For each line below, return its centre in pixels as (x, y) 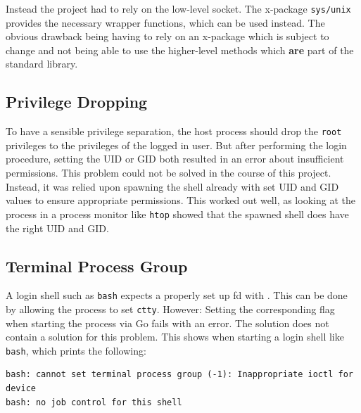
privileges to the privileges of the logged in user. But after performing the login (176, 145)
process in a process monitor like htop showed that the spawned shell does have (177, 214)
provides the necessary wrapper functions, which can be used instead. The (165, 22)
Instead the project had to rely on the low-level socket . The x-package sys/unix (178, 8)
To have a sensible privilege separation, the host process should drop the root (174, 131)
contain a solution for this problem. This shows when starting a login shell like (175, 337)
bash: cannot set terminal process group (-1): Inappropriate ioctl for (179, 375)
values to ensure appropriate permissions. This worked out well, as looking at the (180, 200)
